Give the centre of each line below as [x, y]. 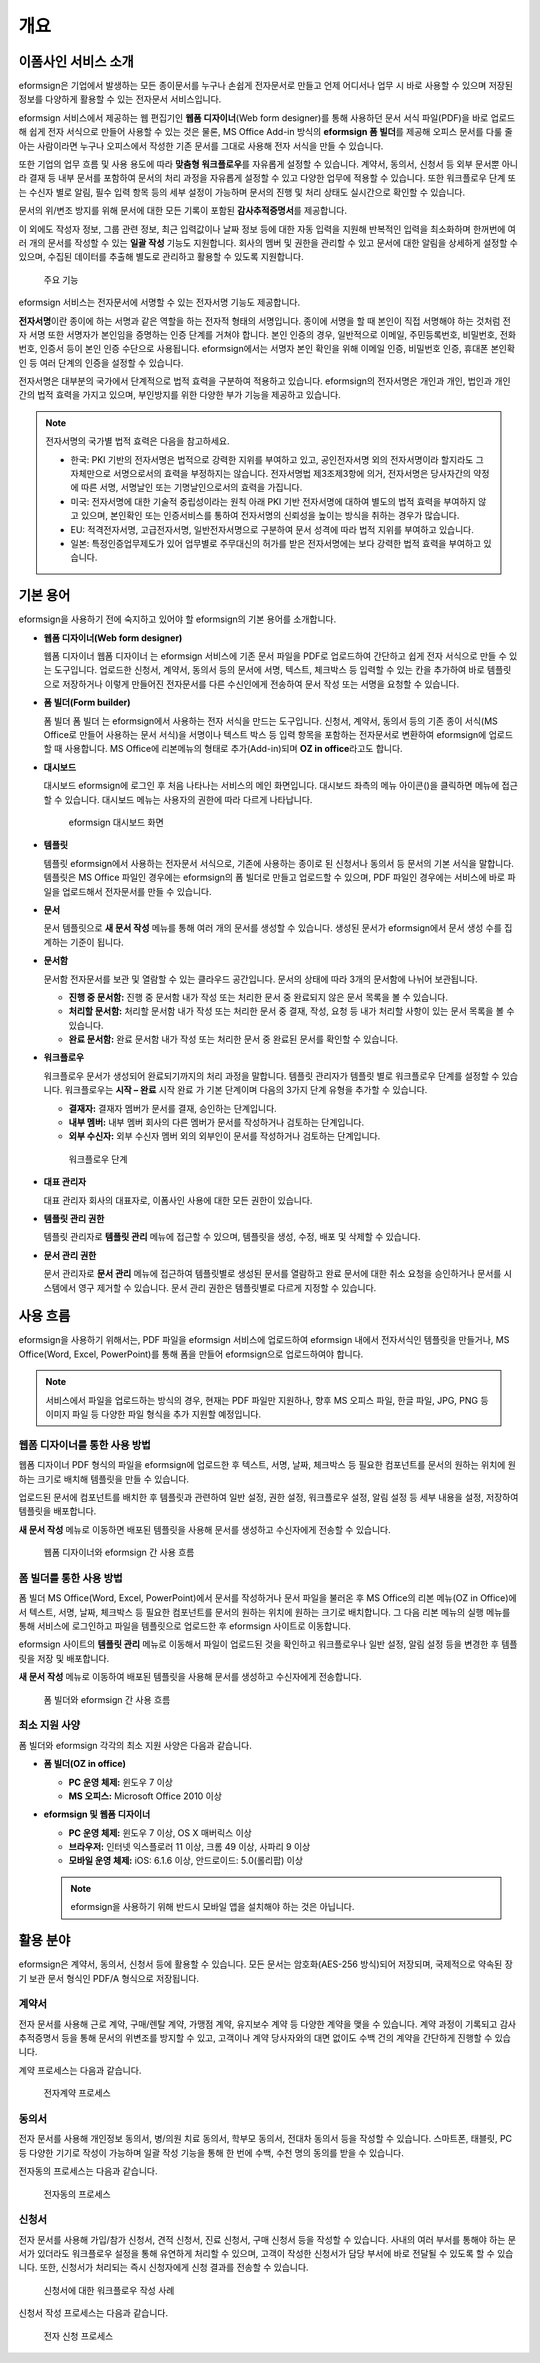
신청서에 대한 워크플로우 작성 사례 [109, 2290]
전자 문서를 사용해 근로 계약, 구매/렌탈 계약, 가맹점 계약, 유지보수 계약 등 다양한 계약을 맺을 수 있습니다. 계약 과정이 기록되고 [258, 2024]
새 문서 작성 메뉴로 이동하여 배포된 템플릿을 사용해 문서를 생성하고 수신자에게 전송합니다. [190, 1677]
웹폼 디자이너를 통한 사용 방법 [85, 1445]
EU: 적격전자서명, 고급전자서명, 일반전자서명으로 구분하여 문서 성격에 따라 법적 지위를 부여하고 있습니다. [272, 529]
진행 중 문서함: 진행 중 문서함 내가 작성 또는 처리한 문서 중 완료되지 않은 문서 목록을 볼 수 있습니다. [258, 997]
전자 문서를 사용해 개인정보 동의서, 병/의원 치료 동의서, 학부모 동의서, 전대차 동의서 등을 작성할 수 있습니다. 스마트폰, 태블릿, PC [265, 2139]
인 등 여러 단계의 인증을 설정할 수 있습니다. [101, 362]
